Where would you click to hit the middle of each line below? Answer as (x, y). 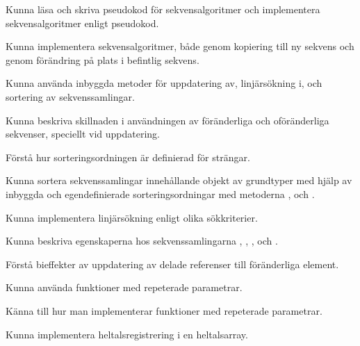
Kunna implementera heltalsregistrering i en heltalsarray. (127, 334)
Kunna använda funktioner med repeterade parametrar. (124, 287)
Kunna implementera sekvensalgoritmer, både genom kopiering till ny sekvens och (180, 46)
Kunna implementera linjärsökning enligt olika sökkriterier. (132, 217)
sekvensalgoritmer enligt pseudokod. (82, 23)
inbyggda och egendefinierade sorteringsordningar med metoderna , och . (160, 193)
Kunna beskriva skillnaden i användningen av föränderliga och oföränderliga (167, 120)
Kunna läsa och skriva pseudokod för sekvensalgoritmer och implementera (163, 9)
